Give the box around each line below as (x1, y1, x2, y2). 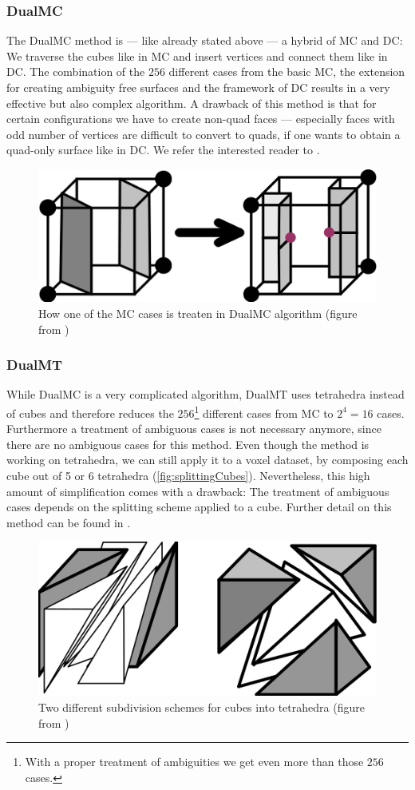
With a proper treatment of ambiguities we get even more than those (25, 753, 364, 770)
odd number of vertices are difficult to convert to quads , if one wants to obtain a (6, 125, 401, 142)
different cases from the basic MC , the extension (168, 63, 405, 80)
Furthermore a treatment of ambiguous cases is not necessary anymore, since (6, 420, 381, 437)
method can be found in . (6, 514, 131, 530)
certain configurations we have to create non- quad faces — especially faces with (6, 110, 395, 127)
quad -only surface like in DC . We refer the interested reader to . (6, 141, 320, 158)
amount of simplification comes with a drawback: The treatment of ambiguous (6, 482, 389, 499)
